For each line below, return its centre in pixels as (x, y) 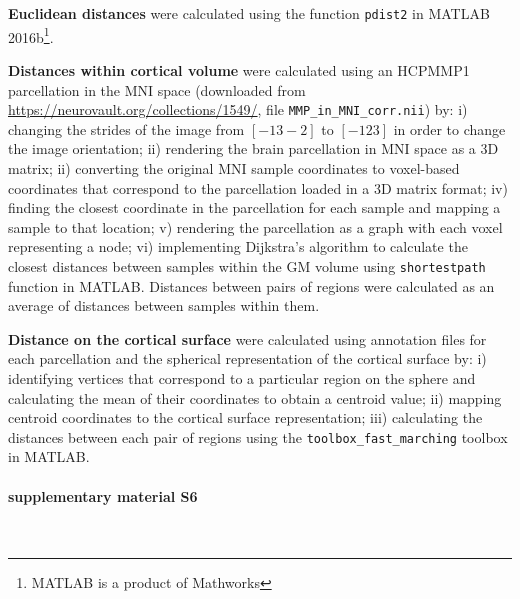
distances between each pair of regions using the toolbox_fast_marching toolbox (258, 436)
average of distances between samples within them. (164, 305)
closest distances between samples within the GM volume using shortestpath (247, 265)
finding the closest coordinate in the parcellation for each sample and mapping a (254, 207)
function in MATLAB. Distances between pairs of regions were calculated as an (251, 285)
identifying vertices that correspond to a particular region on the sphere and (242, 377)
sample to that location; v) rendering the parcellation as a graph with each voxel (255, 226)
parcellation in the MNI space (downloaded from (157, 89)
